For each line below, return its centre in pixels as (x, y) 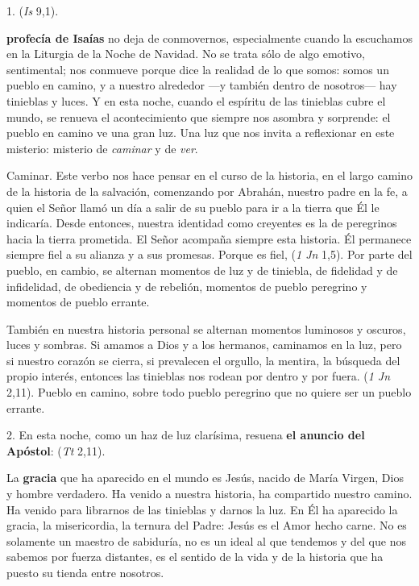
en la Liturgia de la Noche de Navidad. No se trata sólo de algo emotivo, (186, 54)
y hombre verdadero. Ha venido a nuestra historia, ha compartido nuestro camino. (209, 494)
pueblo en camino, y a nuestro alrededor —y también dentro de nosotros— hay (202, 85)
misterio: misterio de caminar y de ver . (102, 148)
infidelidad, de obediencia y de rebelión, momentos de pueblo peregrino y (187, 286)
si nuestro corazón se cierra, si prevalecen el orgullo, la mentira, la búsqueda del (203, 360)
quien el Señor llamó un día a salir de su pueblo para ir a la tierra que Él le (193, 207)
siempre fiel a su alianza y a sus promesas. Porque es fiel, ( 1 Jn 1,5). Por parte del (209, 254)
